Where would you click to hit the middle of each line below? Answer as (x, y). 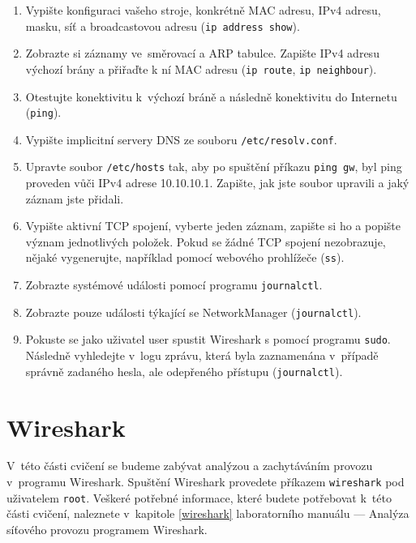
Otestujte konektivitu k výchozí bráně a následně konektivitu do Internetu (211, 96)
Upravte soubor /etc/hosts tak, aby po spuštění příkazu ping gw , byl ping (214, 167)
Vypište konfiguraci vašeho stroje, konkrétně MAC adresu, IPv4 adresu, (203, 10)
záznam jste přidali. (75, 198)
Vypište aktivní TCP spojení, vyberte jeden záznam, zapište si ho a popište (213, 226)
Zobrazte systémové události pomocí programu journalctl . (174, 285)
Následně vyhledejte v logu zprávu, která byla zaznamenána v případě (202, 355)
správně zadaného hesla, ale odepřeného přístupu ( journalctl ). (184, 371)
